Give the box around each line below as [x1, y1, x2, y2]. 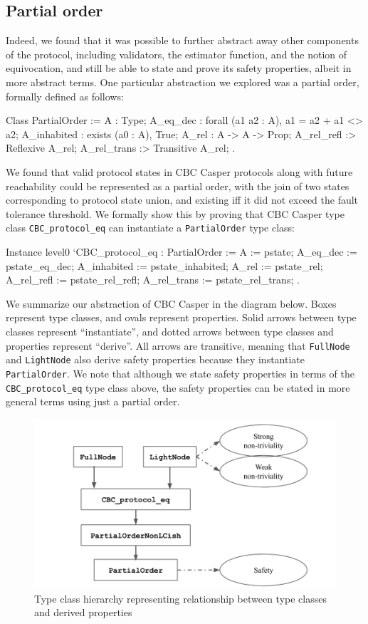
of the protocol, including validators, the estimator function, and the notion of [6, 46, 347, 61]
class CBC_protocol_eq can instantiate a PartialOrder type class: [6, 220, 295, 235]
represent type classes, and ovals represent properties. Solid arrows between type [6, 310, 357, 325]
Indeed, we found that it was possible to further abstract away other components [6, 33, 359, 48]
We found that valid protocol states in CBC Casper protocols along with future [6, 164, 353, 179]
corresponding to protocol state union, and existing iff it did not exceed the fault [6, 192, 359, 207]
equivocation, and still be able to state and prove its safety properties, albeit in [6, 61, 352, 76]
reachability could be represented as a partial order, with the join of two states [6, 178, 349, 193]
